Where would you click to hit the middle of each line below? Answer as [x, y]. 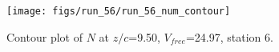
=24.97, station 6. [229, 36]
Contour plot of [44, 36]
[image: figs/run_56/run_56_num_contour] [119, 11]
